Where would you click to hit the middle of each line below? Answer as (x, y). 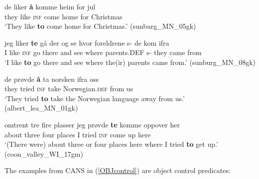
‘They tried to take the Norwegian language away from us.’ (95, 98)
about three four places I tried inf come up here (78, 134)
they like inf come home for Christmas (64, 16)
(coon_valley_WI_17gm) (44, 153)
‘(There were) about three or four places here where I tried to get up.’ (111, 144)
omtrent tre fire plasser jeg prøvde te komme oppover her (92, 124)
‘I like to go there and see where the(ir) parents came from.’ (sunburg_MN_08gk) (130, 62)
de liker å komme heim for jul (50, 6)
